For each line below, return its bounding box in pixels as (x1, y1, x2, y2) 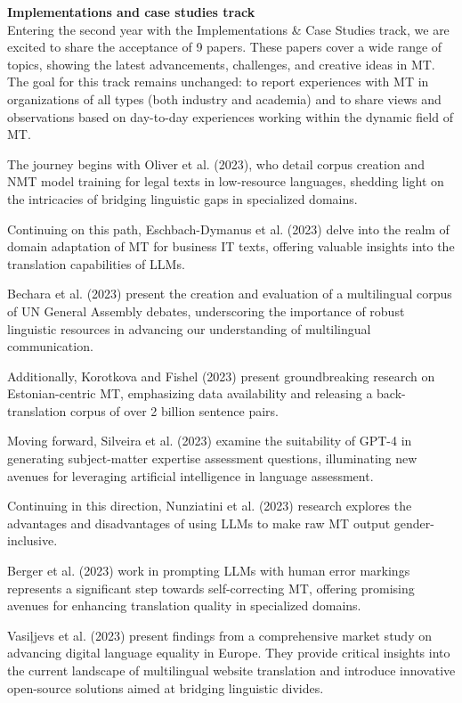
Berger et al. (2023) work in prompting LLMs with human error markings (7, 561, 410, 580)
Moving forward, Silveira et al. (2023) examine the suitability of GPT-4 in (7, 431, 412, 450)
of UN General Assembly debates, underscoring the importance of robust (7, 301, 405, 320)
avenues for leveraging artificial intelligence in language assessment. (7, 466, 374, 485)
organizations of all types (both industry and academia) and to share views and (7, 89, 442, 108)
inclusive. (7, 531, 58, 550)
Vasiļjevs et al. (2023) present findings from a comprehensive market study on (7, 625, 432, 644)
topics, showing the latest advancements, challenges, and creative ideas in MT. (7, 54, 435, 73)
